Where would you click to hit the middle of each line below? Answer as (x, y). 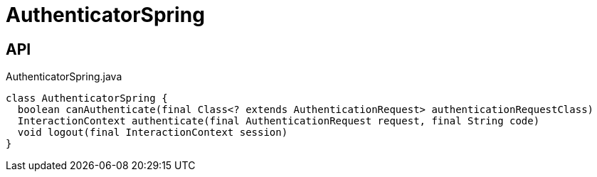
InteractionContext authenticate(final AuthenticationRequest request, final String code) (279, 121)
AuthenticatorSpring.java (64, 77)
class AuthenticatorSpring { (87, 98)
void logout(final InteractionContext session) (153, 133)
